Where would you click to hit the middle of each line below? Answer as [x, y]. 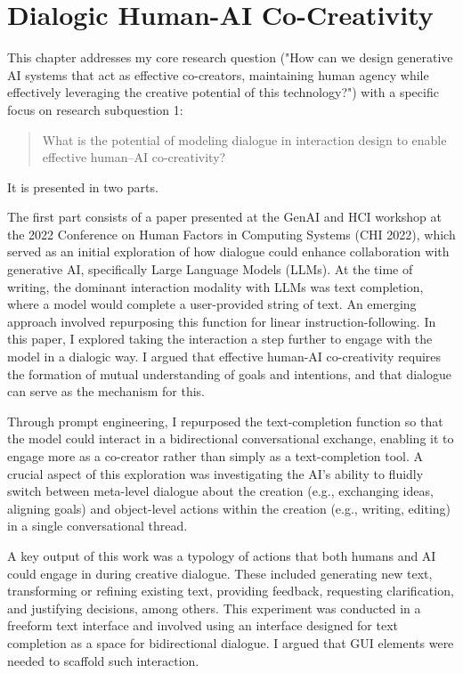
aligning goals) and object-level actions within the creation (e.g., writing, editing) [229, 508]
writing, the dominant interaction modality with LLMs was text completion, [215, 286]
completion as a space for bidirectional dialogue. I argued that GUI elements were [231, 642]
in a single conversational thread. [97, 526]
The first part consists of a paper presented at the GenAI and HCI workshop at [225, 217]
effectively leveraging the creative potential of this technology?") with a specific [223, 92]
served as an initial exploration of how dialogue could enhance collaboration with [228, 251]
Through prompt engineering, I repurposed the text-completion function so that [225, 421]
